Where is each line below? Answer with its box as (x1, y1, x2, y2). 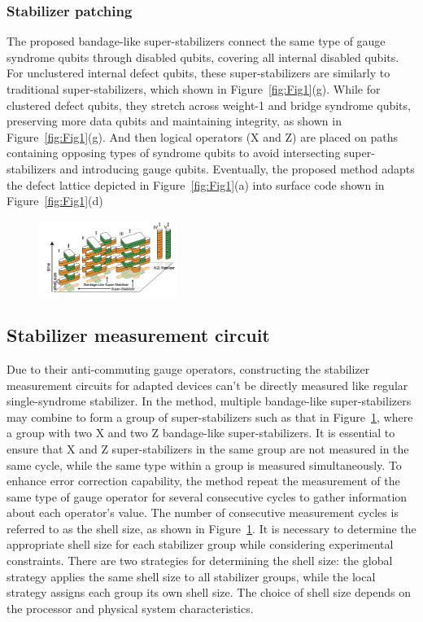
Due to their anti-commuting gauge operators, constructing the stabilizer (7, 360, 370, 377)
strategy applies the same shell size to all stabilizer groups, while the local (7, 567, 376, 585)
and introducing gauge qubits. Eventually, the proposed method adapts (59, 160, 415, 177)
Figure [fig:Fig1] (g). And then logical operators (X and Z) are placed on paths (7, 128, 399, 145)
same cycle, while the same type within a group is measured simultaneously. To (7, 456, 402, 473)
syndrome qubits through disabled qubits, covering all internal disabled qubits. (7, 48, 399, 65)
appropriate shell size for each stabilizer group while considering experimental (7, 536, 394, 553)
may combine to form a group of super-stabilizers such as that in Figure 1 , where (7, 408, 413, 425)
